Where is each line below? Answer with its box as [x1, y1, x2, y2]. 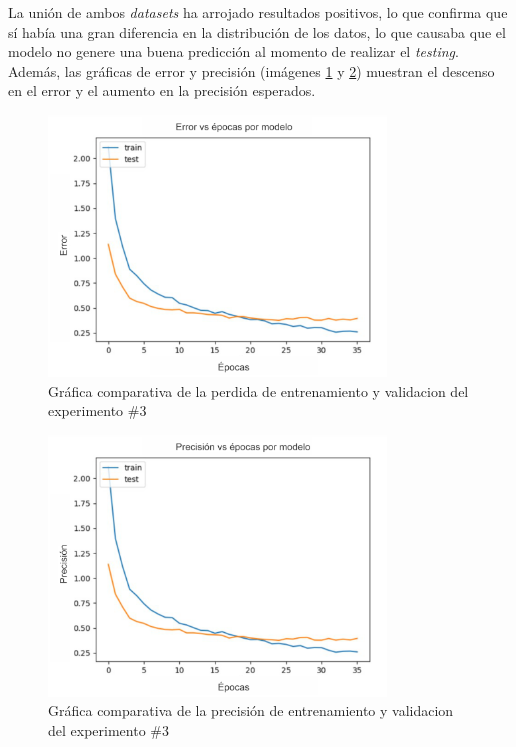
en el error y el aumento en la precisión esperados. [8, 80, 316, 101]
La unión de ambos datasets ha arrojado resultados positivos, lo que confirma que [8, 2, 508, 22]
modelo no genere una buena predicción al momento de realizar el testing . [8, 41, 459, 62]
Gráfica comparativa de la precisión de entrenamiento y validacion [48, 700, 454, 721]
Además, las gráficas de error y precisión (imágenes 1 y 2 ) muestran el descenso [8, 60, 495, 81]
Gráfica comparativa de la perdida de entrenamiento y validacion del [48, 380, 469, 401]
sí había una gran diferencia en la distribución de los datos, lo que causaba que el [8, 21, 506, 42]
